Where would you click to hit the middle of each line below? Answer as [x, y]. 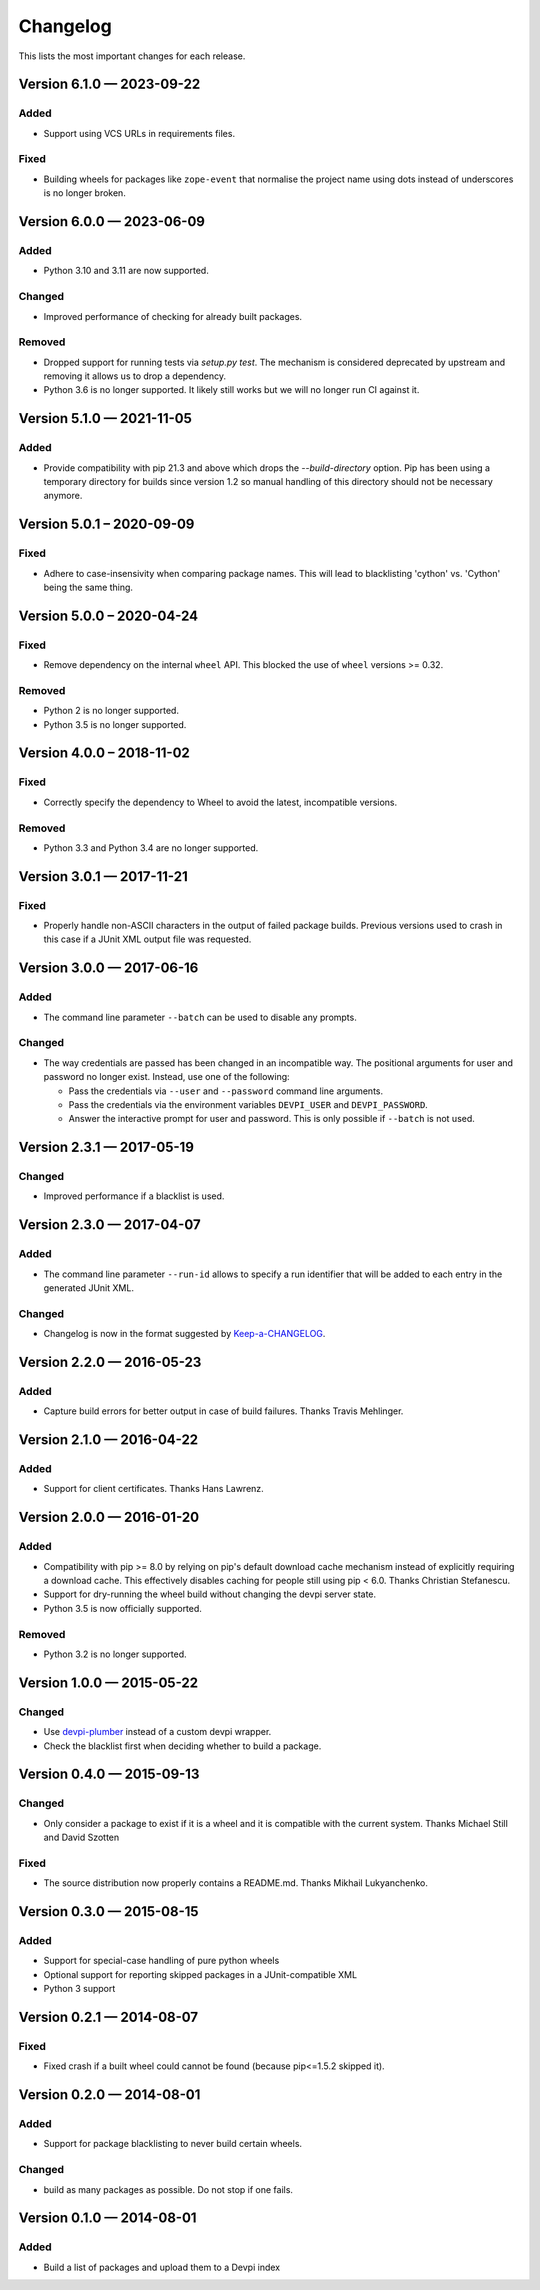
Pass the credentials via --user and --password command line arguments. [226, 1091]
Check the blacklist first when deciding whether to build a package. [182, 1746]
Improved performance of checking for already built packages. [173, 316]
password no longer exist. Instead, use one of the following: [166, 1077]
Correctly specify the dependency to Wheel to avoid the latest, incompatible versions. [220, 802]
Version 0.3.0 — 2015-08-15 [108, 1911]
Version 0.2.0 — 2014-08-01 [109, 2095]
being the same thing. [88, 587]
